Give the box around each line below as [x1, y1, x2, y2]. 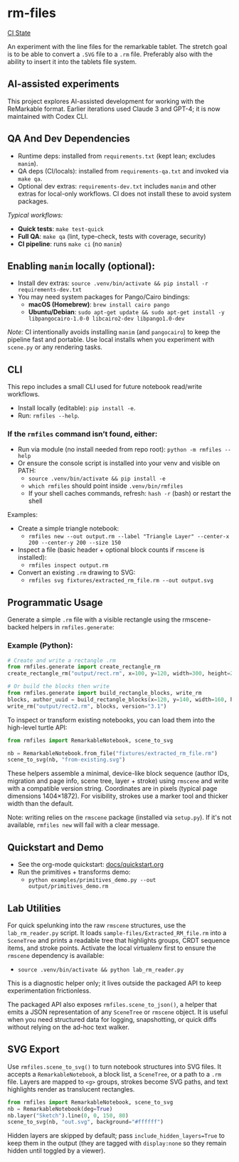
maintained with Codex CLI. [7, 112, 88, 120]
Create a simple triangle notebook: [17, 524, 119, 533]
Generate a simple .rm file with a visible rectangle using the [7, 615, 181, 624]
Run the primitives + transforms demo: [17, 868, 131, 876]
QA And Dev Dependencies [7, 133, 130, 145]
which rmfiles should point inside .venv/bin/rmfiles [28, 481, 184, 490]
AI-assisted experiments [7, 78, 119, 90]
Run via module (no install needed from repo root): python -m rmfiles [17, 445, 222, 454]
